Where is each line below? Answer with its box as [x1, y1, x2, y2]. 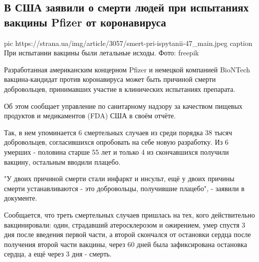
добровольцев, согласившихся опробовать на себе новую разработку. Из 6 [4, 137, 229, 147]
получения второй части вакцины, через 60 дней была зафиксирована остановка [4, 239, 247, 249]
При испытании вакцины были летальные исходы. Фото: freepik [4, 47, 199, 58]
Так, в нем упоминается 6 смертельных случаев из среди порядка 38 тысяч [4, 127, 232, 137]
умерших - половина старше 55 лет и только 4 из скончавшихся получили [4, 146, 229, 157]
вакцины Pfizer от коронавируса [4, 14, 166, 29]
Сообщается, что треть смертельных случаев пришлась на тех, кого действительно [4, 209, 255, 220]
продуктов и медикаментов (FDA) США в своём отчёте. [4, 110, 176, 121]
